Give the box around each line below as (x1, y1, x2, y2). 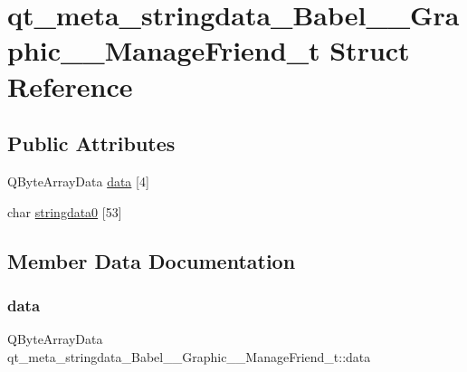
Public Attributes (7, 129, 176, 157)
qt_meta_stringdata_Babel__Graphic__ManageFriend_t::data (7, 347, 371, 366)
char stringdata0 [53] (7, 202, 122, 221)
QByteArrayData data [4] (7, 171, 149, 190)
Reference (7, 67, 133, 104)
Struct (329, 32, 410, 69)
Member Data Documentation (7, 246, 296, 274)
